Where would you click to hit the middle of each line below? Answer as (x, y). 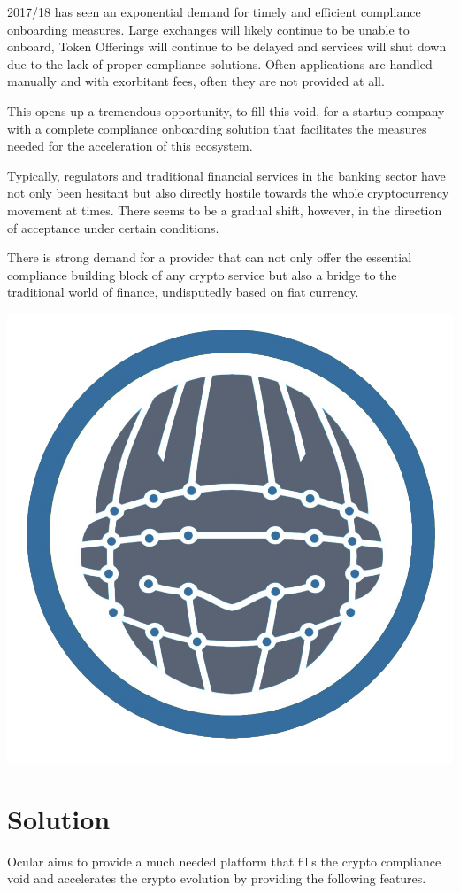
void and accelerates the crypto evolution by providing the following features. (217, 878)
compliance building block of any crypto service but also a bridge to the (202, 274)
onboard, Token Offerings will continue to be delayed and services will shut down (227, 47)
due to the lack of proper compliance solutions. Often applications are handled (220, 63)
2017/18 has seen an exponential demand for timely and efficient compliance (214, 12)
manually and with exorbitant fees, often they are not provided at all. (196, 81)
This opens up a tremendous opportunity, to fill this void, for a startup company (226, 110)
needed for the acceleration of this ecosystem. (130, 146)
